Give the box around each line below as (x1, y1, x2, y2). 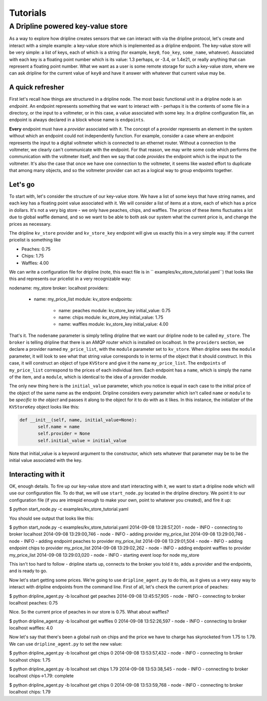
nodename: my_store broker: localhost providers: (9, 285, 109, 291)
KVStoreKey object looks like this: (9, 404, 80, 410)
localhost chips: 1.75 (9, 657, 50, 663)
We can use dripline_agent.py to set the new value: (9, 641, 123, 647)
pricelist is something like (9, 237, 61, 243)
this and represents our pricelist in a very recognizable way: (9, 276, 131, 282)
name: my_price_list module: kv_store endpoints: (34, 296, 133, 302)
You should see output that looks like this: (9, 515, 94, 521)
